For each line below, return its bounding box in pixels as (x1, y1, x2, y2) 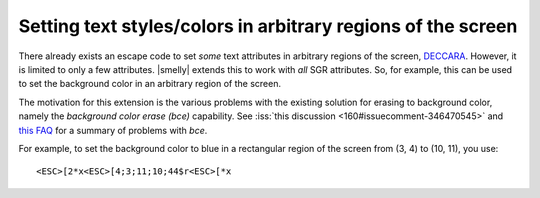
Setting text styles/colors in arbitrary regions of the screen (18, 15, 518, 37)
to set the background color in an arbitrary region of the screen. (18, 78, 282, 90)
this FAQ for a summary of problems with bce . (18, 124, 208, 136)
